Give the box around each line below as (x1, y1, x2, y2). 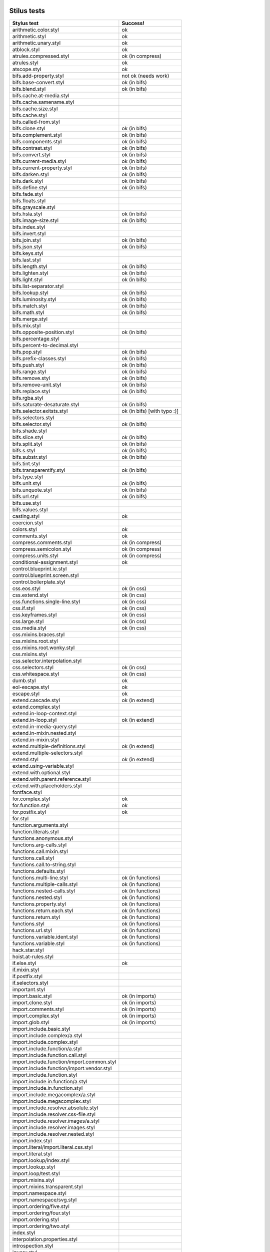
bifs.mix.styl (12, 322, 41, 329)
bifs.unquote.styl (12, 486, 52, 493)
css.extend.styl (12, 591, 48, 598)
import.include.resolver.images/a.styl (12, 1117, 100, 1124)
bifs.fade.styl (12, 190, 43, 197)
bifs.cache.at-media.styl (12, 92, 69, 99)
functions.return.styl (12, 913, 60, 920)
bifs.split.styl (12, 440, 42, 447)
